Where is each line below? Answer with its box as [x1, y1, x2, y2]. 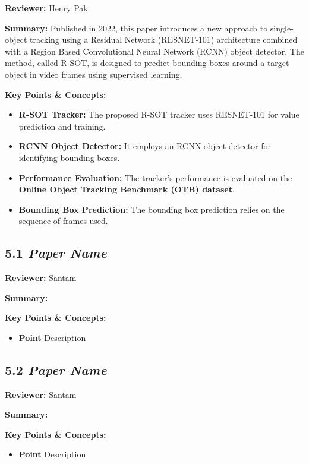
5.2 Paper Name [5, 360, 107, 378]
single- [270, 21, 294, 34]
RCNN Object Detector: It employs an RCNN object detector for [18, 140, 272, 152]
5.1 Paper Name [5, 244, 107, 262]
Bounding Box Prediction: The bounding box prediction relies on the [18, 203, 285, 215]
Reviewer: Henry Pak [5, 2, 88, 14]
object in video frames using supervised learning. [5, 68, 182, 80]
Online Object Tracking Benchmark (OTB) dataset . [18, 183, 235, 195]
